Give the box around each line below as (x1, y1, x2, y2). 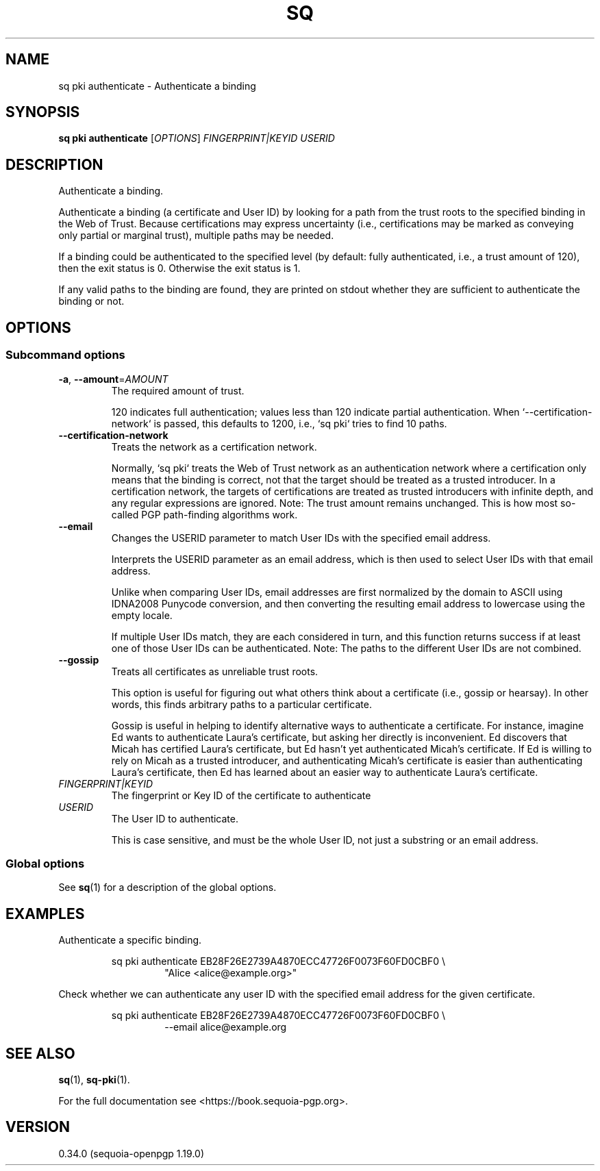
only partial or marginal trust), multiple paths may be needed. (58, 229, 334, 242)
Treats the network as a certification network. (111, 440, 317, 453)
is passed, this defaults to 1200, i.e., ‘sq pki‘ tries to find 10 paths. (153, 417, 447, 429)
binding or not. (58, 295, 125, 307)
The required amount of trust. (111, 384, 245, 396)
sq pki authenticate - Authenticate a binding (58, 79, 256, 92)
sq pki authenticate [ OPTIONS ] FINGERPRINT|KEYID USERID (58, 132, 335, 144)
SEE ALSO (5, 1044, 75, 1062)
